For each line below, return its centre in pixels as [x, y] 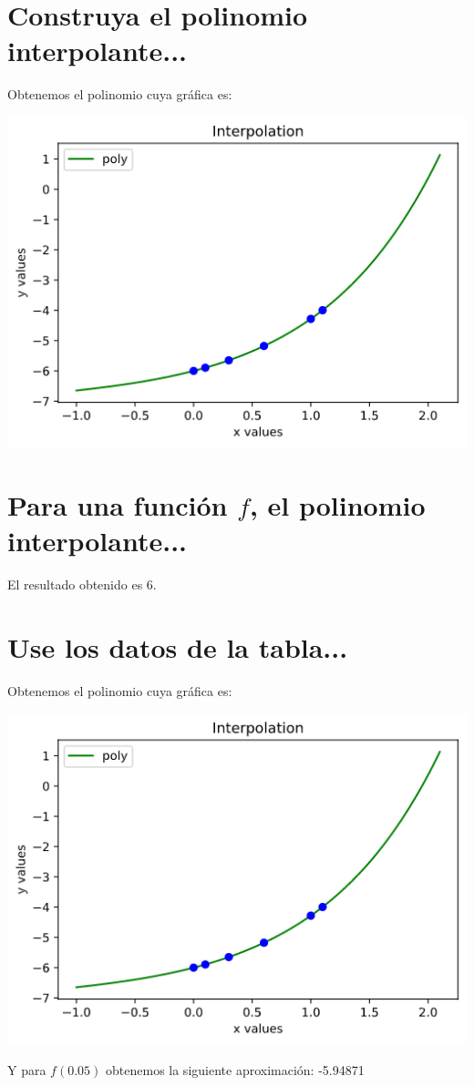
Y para [27, 1069]
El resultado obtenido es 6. [82, 584]
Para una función [118, 505]
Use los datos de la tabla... [178, 647]
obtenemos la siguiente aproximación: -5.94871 [235, 1069]
